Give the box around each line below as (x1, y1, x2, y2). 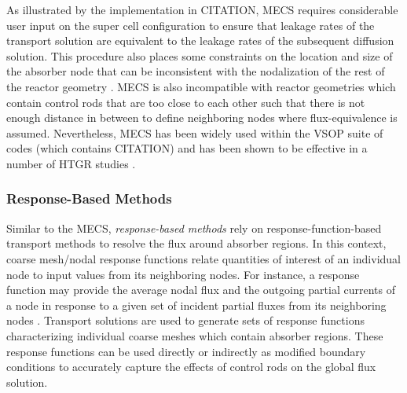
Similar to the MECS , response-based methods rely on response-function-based (6, 219, 382, 236)
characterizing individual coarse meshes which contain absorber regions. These (6, 327, 383, 343)
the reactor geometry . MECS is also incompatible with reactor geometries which (6, 78, 396, 94)
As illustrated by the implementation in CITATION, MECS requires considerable (6, 2, 398, 17)
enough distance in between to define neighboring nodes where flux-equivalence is (6, 109, 398, 126)
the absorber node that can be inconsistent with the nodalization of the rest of (6, 63, 385, 79)
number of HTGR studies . (6, 155, 136, 171)
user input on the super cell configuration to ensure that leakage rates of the (6, 17, 375, 33)
